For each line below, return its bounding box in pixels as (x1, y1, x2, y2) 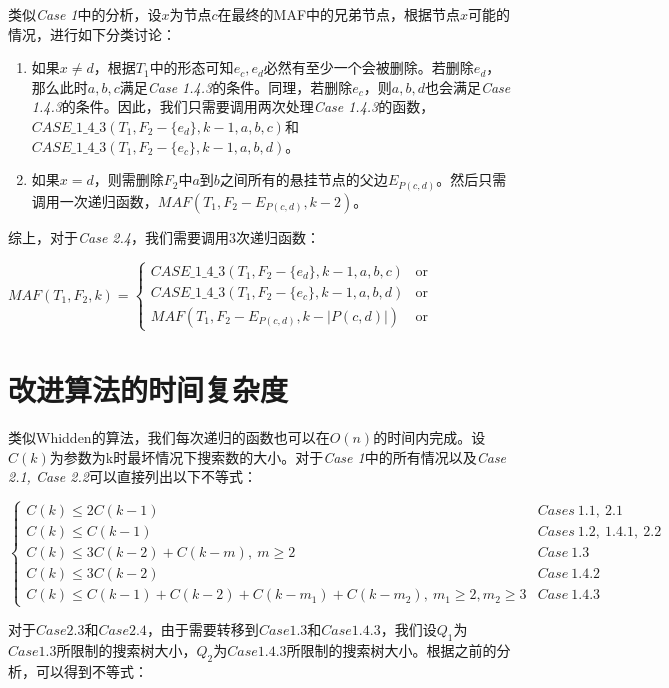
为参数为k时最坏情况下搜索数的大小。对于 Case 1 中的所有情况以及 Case (49, 446, 507, 467)
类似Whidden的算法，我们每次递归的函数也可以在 (8, 426, 330, 447)
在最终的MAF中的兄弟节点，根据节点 (217, 4, 461, 24)
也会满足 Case (424, 76, 511, 97)
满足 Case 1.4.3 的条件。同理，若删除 (119, 76, 353, 97)
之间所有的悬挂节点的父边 (219, 169, 388, 190)
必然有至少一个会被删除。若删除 (263, 57, 474, 78)
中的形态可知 (149, 57, 234, 78)
